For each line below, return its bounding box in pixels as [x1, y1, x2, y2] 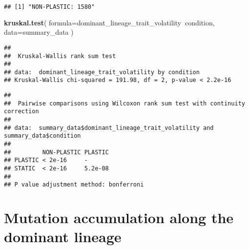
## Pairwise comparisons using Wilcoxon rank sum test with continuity [4, 100, 245, 107]
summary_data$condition [4, 132, 81, 140]
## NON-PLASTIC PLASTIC [4, 148, 109, 156]
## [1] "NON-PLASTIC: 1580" [4, 3, 95, 10]
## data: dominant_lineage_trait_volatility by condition [4, 68, 200, 76]
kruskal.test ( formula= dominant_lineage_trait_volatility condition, [4, 17, 215, 27]
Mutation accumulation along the [4, 207, 234, 228]
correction [4, 108, 39, 115]
